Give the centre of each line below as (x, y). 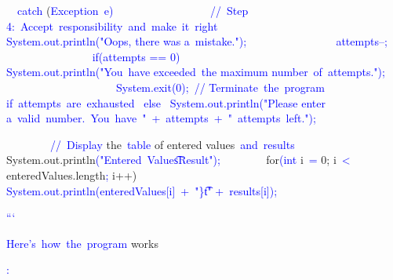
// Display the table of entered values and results (172, 144)
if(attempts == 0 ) (136, 56)
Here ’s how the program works (82, 243)
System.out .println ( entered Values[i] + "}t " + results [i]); (142, 190)
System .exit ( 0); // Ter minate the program (220, 87)
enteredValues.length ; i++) (72, 175)
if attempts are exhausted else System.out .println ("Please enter (166, 102)
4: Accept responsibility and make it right (112, 25)
